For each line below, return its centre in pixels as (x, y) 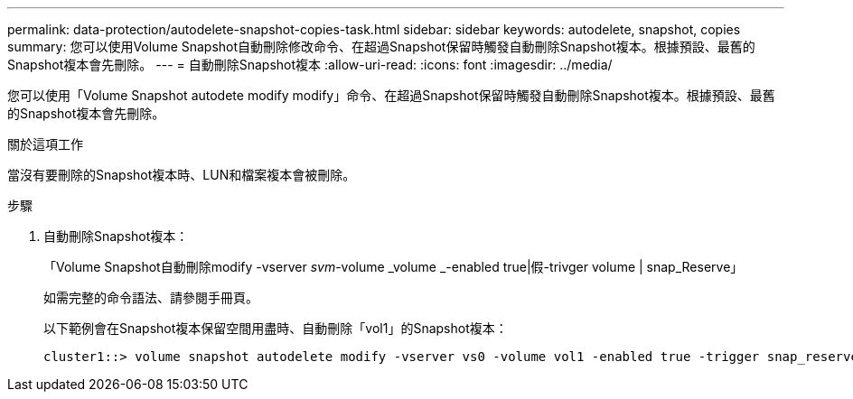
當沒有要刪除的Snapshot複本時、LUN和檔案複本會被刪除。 (182, 175)
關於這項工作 (45, 144)
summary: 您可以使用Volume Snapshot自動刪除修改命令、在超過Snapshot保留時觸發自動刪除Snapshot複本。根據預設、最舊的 (381, 46)
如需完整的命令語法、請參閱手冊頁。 (151, 297)
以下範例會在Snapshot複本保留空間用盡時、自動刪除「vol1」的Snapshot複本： (276, 328)
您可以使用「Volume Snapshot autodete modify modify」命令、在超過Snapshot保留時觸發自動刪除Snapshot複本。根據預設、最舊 (391, 95)
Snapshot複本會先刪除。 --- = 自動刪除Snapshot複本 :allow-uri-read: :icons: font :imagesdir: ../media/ (310, 65)
